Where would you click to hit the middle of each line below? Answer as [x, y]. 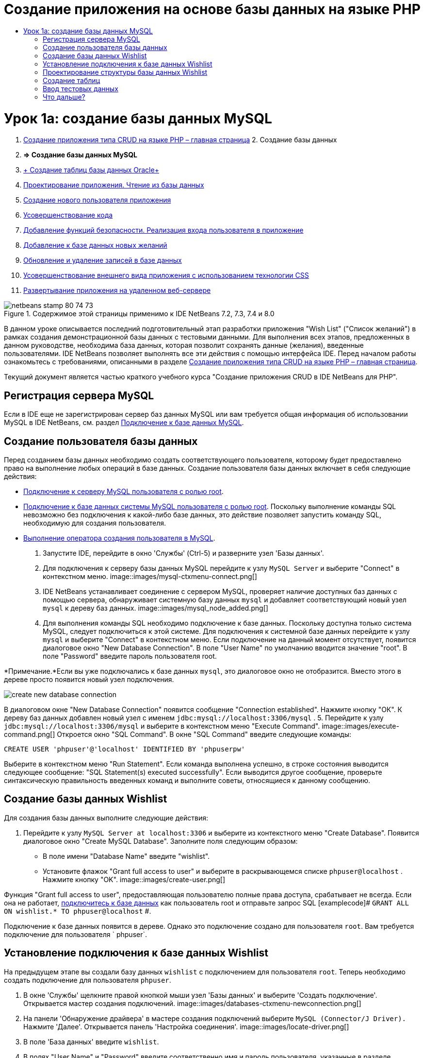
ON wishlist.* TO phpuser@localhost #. [78, 911]
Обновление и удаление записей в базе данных [103, 260]
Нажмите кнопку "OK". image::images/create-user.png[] [134, 879]
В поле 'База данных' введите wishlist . [91, 1041]
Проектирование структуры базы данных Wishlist [125, 72]
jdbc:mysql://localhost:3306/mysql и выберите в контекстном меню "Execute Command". [162, 726]
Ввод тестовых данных [81, 88]
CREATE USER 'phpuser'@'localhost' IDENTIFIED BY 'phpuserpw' [125, 749]
